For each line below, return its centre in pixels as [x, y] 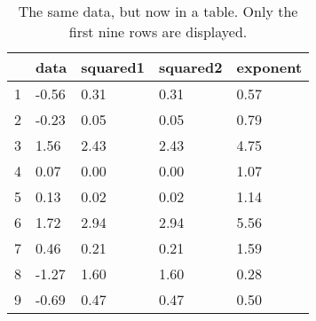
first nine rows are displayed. [158, 31]
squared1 [113, 67]
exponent [269, 67]
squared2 [190, 67]
